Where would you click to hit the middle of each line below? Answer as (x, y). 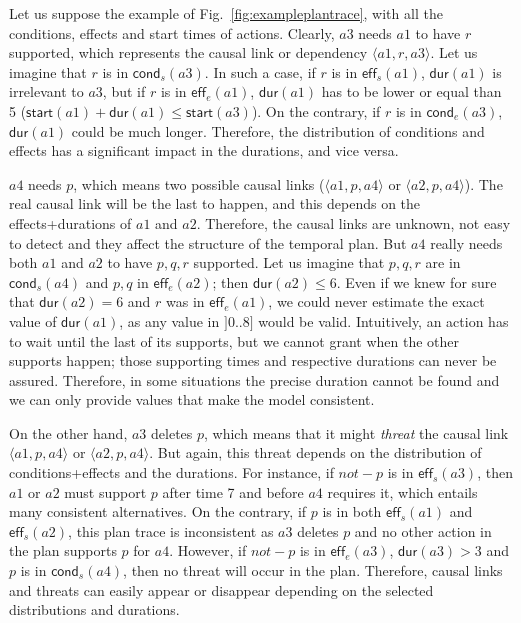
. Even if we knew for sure (416, 281)
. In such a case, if (260, 71)
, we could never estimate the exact (376, 301)
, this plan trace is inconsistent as (171, 530)
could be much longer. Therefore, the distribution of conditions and (278, 130)
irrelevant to (46, 91)
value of (33, 320)
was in (185, 301)
